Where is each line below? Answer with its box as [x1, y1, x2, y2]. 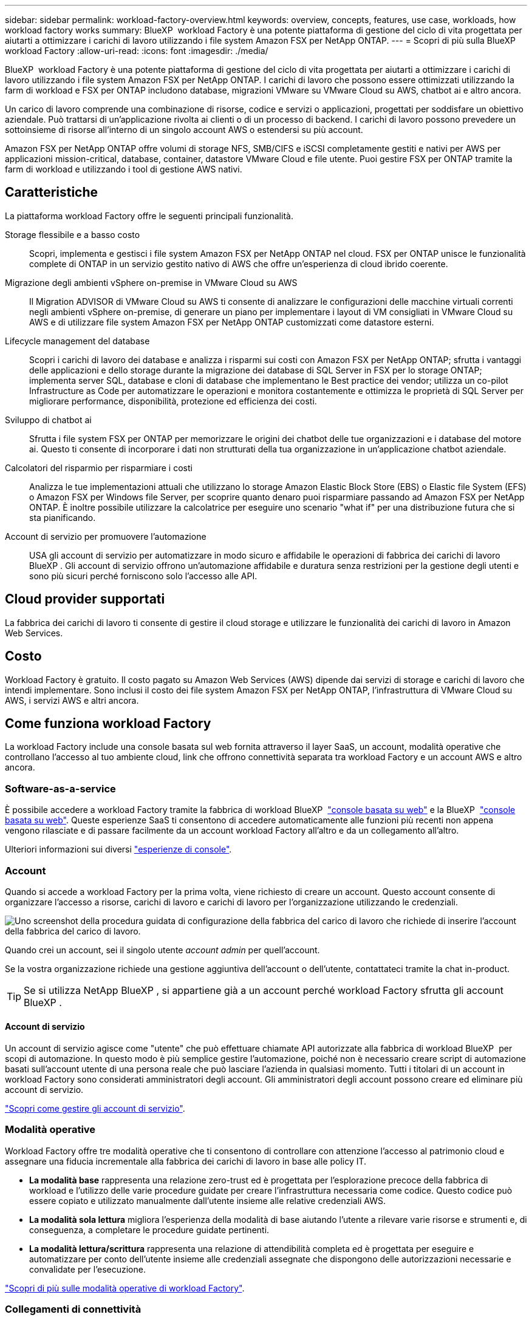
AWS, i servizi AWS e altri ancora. [5, 695, 139, 706]
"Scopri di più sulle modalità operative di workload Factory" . [5, 1282, 245, 1293]
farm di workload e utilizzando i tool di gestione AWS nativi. [5, 164, 242, 174]
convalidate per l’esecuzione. [29, 1264, 146, 1274]
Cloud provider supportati [5, 591, 165, 607]
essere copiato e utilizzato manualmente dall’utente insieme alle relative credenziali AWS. [29, 1195, 386, 1206]
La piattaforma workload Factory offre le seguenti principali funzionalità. [5, 210, 293, 221]
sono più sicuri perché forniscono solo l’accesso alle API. [29, 570, 257, 581]
